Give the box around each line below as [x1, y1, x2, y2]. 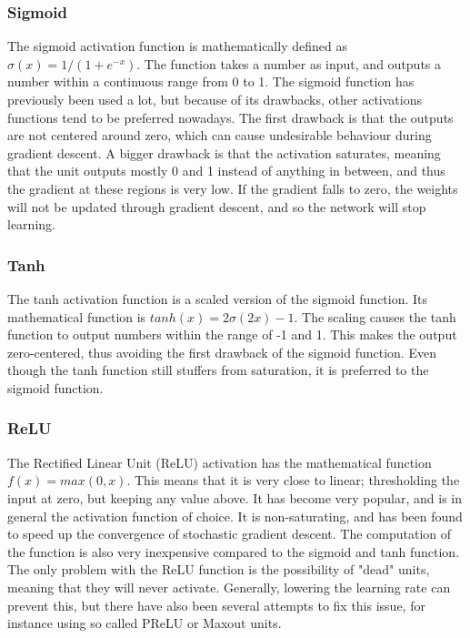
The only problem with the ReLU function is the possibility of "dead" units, [7, 560, 430, 579]
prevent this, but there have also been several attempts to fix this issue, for [7, 595, 425, 614]
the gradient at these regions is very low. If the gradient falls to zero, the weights [7, 178, 458, 197]
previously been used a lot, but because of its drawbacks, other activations [7, 90, 422, 108]
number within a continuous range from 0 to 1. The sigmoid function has [7, 72, 415, 91]
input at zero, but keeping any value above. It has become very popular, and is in [7, 488, 463, 507]
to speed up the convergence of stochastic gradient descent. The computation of [7, 524, 452, 543]
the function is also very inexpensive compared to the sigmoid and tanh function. [7, 542, 460, 561]
